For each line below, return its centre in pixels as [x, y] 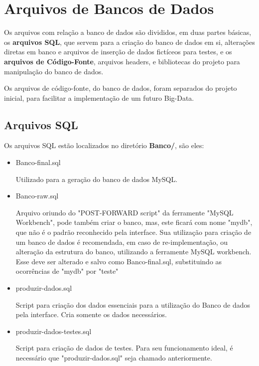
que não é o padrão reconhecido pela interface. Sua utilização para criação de [133, 232]
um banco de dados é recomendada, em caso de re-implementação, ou [122, 242]
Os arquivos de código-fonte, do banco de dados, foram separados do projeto [121, 88]
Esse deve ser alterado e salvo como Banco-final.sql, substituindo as [119, 261]
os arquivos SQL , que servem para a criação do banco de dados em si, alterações [129, 42]
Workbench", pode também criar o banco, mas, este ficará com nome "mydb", [134, 222]
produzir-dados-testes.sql [54, 331]
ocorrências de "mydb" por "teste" [67, 271]
